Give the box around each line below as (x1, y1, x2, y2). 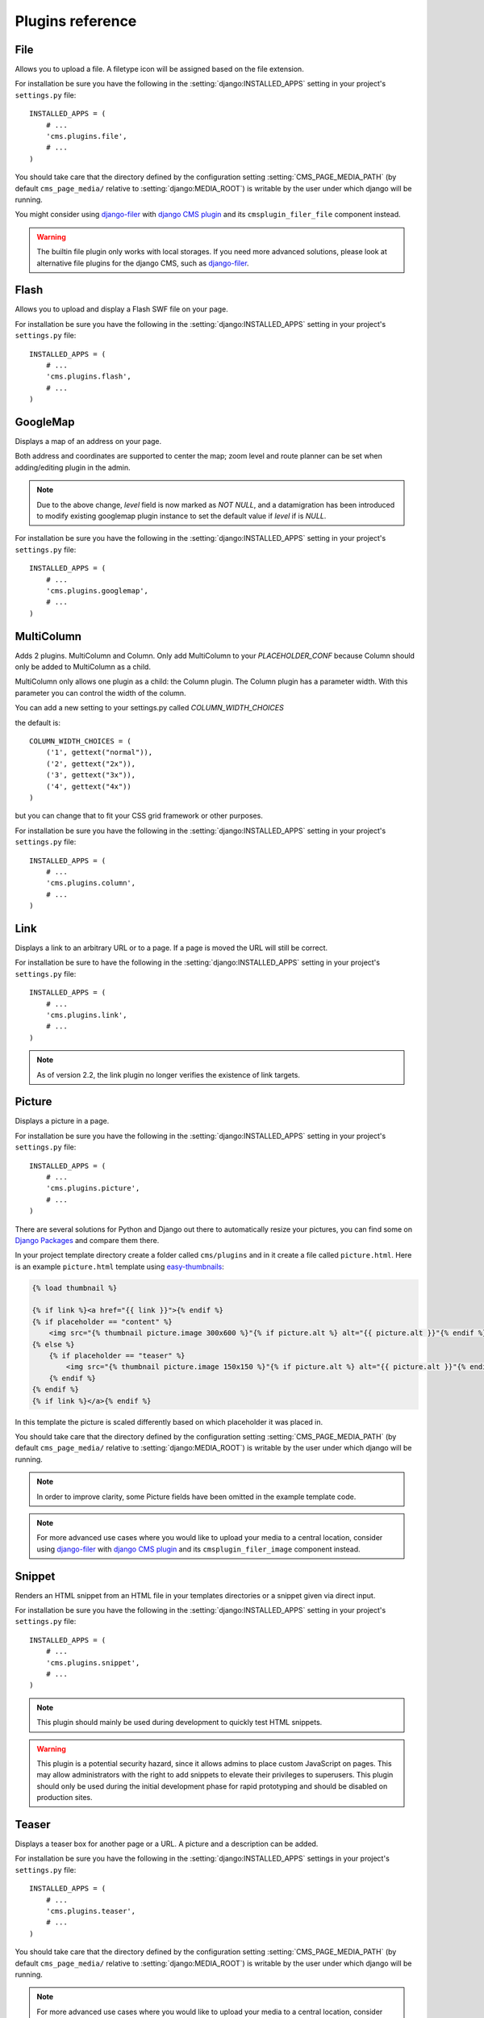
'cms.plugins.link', (45, 1010, 127, 1019)
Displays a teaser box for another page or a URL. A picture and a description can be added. (15, 1839, 319, 1848)
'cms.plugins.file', (45, 132, 127, 141)
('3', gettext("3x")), (45, 771, 136, 780)
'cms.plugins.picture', (45, 1183, 140, 1193)
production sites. (36, 1793, 93, 1802)
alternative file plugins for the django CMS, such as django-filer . (36, 258, 249, 268)
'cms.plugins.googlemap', (45, 586, 149, 595)
